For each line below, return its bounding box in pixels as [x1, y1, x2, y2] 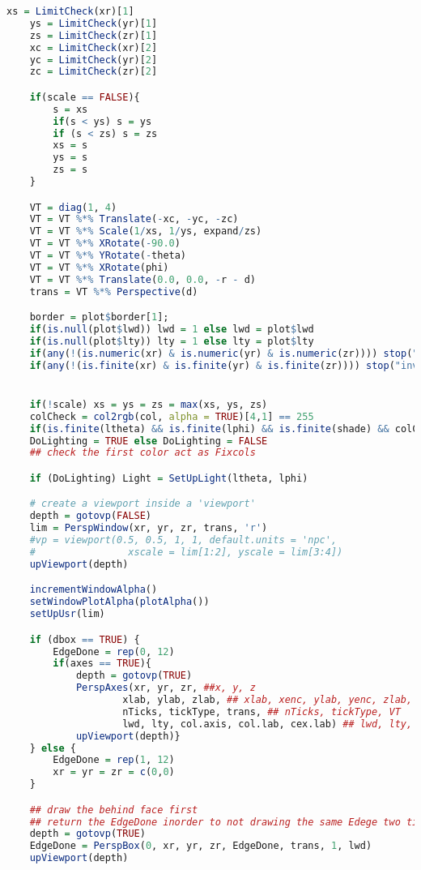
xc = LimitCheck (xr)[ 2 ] [29, 41, 158, 54]
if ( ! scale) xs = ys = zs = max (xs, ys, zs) [29, 398, 268, 410]
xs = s [53, 139, 88, 152]
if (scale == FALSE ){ [29, 91, 140, 103]
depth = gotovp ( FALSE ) [29, 510, 152, 522]
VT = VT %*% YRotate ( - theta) [29, 250, 187, 262]
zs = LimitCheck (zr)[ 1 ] [29, 29, 158, 41]
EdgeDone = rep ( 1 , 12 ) [53, 754, 175, 766]
